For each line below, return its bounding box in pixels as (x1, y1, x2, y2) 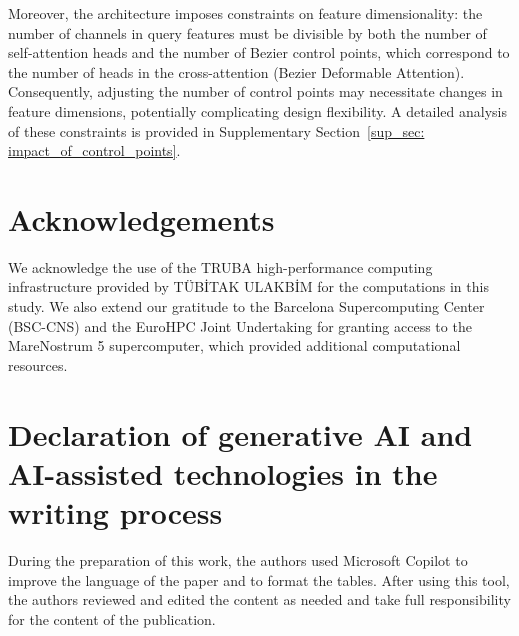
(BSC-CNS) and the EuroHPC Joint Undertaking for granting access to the (8, 315, 472, 336)
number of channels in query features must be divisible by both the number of (8, 22, 487, 43)
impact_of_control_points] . (8, 140, 181, 161)
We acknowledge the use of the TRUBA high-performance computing (8, 256, 433, 277)
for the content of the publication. (8, 608, 216, 629)
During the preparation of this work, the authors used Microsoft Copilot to (8, 549, 468, 570)
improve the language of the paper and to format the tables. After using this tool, (8, 569, 510, 590)
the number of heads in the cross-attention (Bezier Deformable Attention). (8, 61, 465, 82)
